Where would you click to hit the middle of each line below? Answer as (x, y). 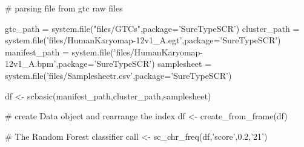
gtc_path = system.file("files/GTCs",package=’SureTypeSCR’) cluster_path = (152, 28)
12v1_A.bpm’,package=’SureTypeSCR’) (80, 64)
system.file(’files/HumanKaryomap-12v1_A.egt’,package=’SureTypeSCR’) (143, 40)
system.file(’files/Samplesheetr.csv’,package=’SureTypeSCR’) (118, 75)
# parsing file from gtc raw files (64, 8)
